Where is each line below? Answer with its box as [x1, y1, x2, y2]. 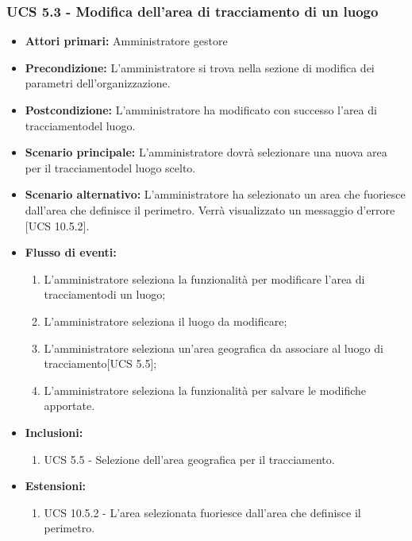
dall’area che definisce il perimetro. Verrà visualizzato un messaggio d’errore [25, 201, 395, 218]
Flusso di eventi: [25, 244, 117, 261]
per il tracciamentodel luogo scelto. [25, 159, 196, 176]
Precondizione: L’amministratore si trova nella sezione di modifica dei [25, 59, 375, 75]
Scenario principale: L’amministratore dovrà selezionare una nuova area [25, 144, 387, 160]
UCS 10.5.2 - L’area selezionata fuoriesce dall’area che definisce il [44, 504, 361, 520]
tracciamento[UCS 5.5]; [44, 355, 157, 372]
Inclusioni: [25, 423, 83, 440]
